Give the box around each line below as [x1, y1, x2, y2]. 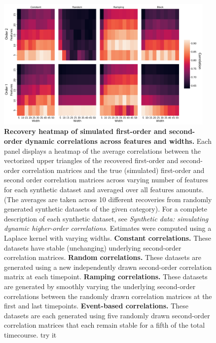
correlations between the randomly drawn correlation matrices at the [4, 291, 212, 301]
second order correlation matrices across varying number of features [4, 174, 209, 185]
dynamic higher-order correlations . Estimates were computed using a [4, 223, 212, 233]
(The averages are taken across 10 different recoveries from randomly [4, 194, 212, 204]
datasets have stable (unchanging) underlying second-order [4, 242, 181, 253]
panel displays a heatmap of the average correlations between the [4, 145, 201, 156]
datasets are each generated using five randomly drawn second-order [4, 310, 210, 320]
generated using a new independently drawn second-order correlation [4, 261, 212, 272]
